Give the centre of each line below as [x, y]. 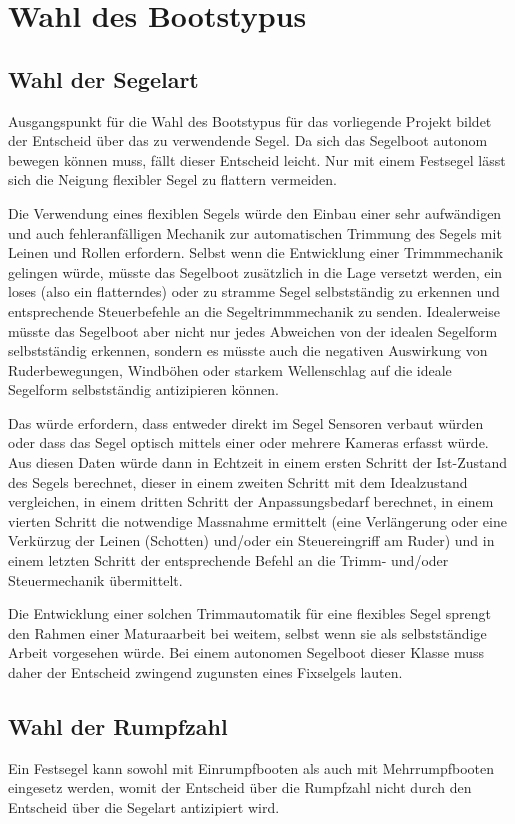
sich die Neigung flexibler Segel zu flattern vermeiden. [172, 179]
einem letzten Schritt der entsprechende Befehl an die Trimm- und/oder [228, 560]
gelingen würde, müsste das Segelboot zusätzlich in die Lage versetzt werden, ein [255, 271]
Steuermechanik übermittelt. [95, 579]
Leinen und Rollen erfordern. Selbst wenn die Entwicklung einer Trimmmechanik [256, 252]
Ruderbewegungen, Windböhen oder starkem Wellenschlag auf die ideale [230, 369]
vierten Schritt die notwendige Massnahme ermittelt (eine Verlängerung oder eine [257, 520]
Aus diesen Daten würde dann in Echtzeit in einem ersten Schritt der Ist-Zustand [258, 462]
